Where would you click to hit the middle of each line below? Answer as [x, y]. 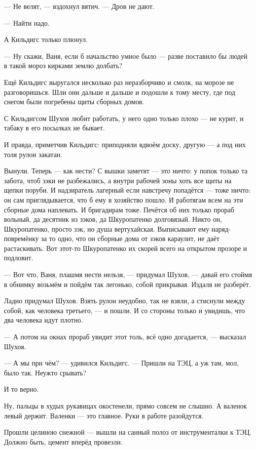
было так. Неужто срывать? [45, 372]
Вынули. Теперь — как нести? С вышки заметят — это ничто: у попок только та [126, 171]
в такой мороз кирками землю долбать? [63, 65]
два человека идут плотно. [44, 320]
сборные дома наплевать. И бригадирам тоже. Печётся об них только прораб [119, 209]
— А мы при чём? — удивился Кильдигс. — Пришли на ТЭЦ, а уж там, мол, [122, 363]
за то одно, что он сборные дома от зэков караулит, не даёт [130, 238]
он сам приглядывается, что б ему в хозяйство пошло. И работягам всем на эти [124, 199]
